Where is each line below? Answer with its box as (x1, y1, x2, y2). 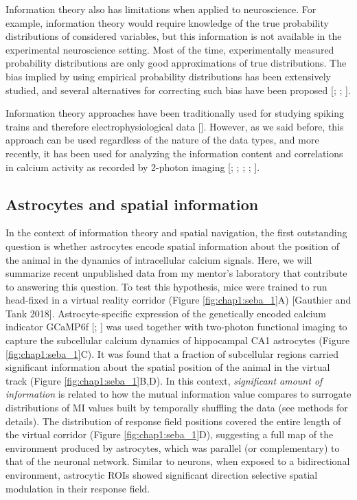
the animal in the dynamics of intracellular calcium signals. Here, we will (5, 252, 312, 266)
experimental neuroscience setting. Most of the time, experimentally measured (5, 42, 334, 56)
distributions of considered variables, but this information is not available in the (5, 29, 342, 43)
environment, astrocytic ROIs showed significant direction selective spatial (5, 468, 318, 482)
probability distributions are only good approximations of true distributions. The (5, 56, 347, 70)
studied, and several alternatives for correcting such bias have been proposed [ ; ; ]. (5, 82, 351, 97)
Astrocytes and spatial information (5, 193, 259, 214)
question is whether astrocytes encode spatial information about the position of (5, 238, 339, 253)
